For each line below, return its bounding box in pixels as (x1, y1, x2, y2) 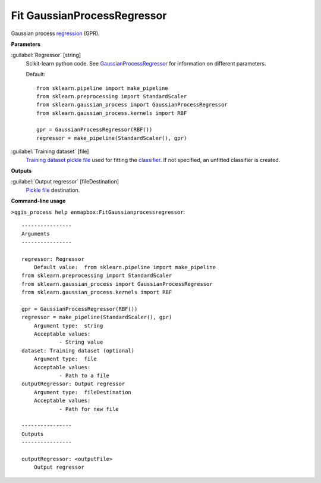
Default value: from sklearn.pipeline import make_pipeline (33, 264, 216, 270)
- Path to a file (59, 372, 110, 379)
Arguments (21, 230, 50, 238)
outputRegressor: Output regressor (21, 381, 125, 387)
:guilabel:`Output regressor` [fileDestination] (11, 178, 119, 185)
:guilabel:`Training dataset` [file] (11, 148, 89, 155)
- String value (59, 339, 103, 345)
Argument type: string (33, 322, 103, 329)
